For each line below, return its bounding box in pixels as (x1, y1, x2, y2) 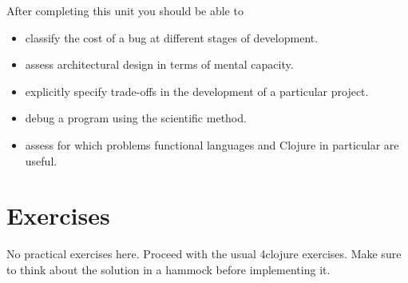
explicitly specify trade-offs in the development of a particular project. (25, 82, 369, 99)
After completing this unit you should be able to (6, 2, 244, 18)
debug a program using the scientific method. (25, 110, 247, 126)
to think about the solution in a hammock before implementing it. (6, 261, 331, 277)
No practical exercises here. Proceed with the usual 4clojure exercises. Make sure (6, 245, 402, 262)
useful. (25, 152, 57, 169)
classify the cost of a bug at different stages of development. (25, 29, 319, 46)
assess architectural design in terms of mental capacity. (25, 56, 294, 73)
